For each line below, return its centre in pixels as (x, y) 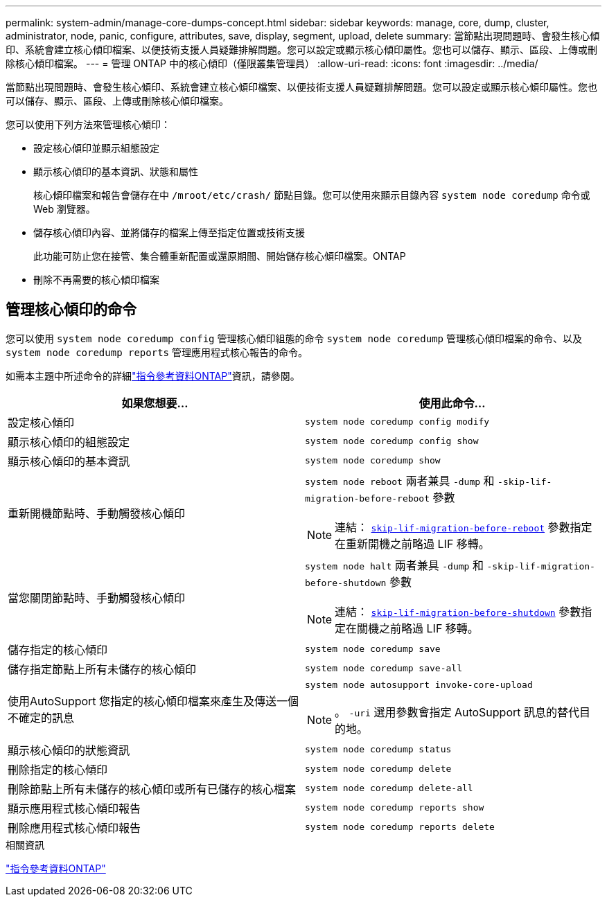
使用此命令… (452, 403)
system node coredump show (373, 461)
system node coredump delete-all (389, 788)
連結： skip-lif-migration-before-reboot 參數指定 (464, 527)
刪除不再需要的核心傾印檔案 (96, 280)
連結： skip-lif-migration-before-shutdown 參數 (458, 611)
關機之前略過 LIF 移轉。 (418, 628)
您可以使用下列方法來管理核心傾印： (88, 124)
